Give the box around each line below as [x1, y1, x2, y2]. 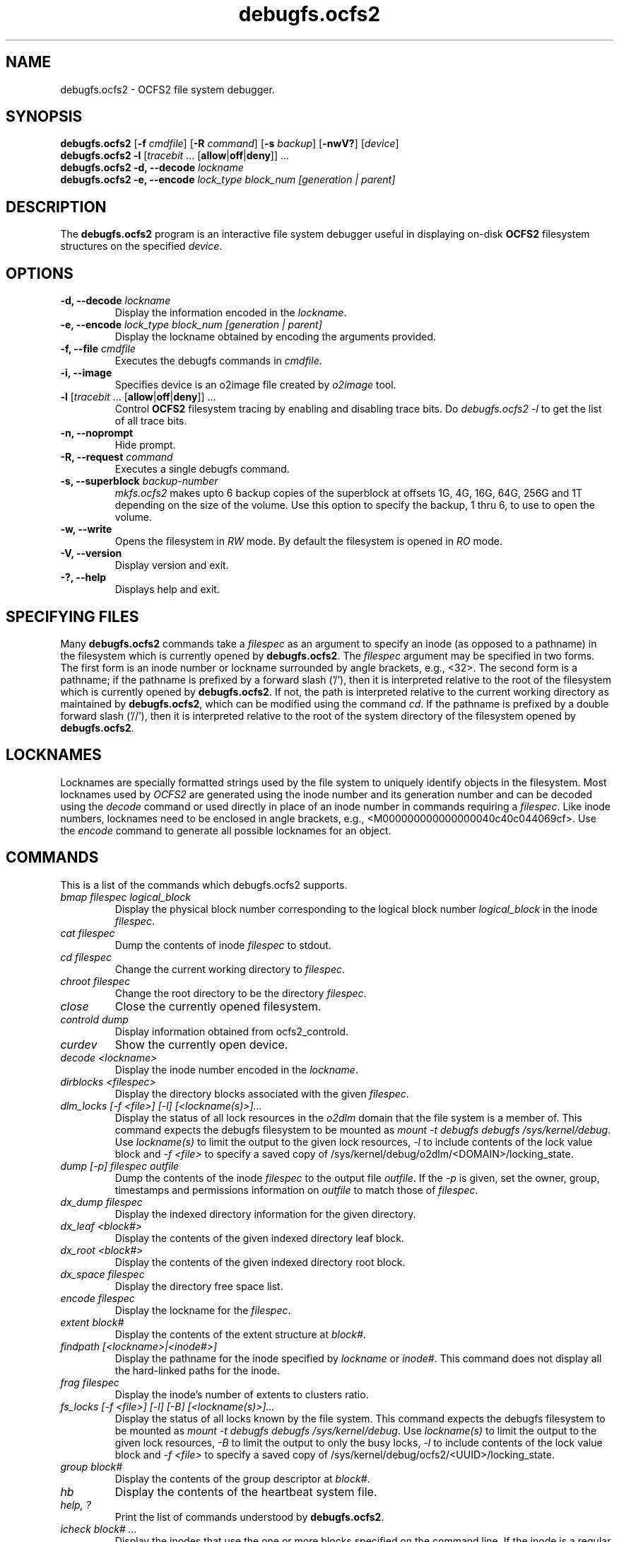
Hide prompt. [114, 439, 176, 451]
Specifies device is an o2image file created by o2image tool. [114, 379, 396, 391]
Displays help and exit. [114, 583, 220, 596]
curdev [60, 1037, 98, 1052]
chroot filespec [60, 974, 131, 987]
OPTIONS [6, 264, 73, 282]
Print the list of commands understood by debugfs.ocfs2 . [114, 1510, 384, 1523]
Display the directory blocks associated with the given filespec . [114, 1087, 409, 1100]
